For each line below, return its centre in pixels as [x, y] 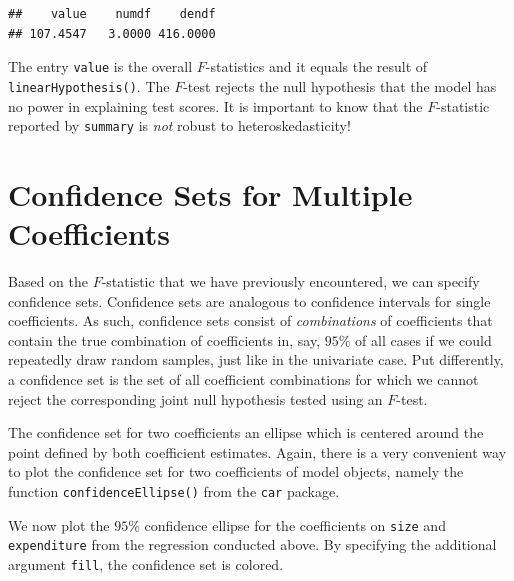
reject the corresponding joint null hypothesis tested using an [195, 398]
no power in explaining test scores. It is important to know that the [215, 105]
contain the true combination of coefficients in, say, [164, 339]
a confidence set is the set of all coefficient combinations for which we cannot [243, 379]
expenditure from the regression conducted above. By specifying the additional [252, 544]
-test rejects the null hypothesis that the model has [340, 85]
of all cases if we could [423, 339]
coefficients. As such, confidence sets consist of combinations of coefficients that [250, 320]
